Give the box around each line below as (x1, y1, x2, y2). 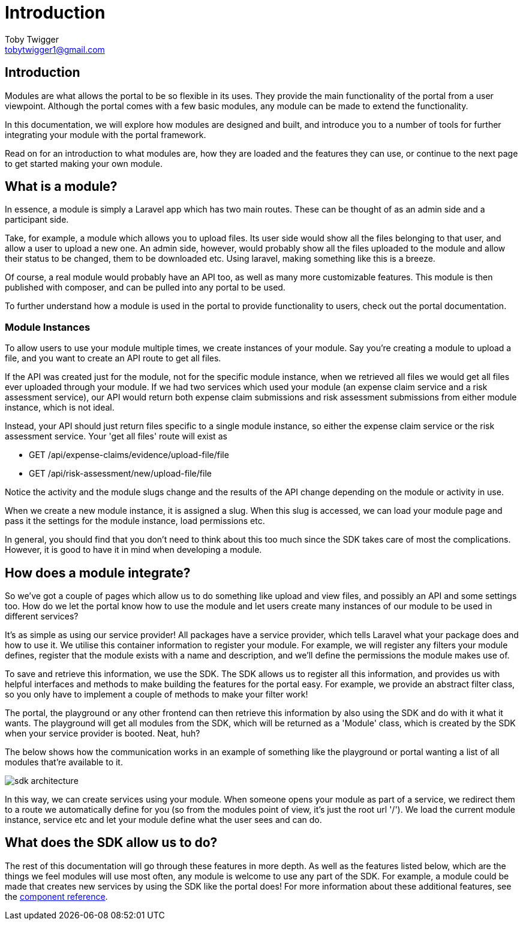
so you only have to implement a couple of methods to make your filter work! (5, 689, 308, 700)
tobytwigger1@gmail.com (5, 44, 105, 55)
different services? (5, 611, 79, 622)
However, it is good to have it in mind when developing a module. (5, 544, 262, 555)
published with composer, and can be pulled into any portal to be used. (5, 282, 285, 293)
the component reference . (5, 891, 108, 902)
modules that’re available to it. (5, 757, 123, 768)
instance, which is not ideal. (5, 402, 115, 413)
